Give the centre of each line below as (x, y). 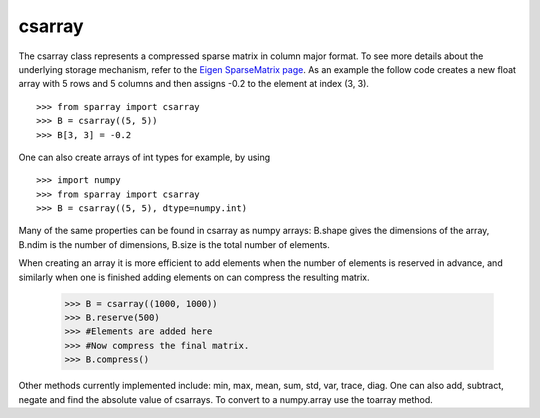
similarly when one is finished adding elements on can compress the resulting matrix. (194, 277)
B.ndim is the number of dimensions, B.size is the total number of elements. (174, 244)
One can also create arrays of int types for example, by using (144, 157)
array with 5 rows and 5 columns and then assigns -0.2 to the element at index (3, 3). (194, 84)
